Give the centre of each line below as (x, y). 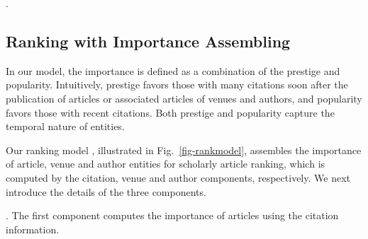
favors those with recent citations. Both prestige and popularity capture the (170, 112)
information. (33, 229)
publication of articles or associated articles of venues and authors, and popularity (184, 98)
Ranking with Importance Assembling (148, 41)
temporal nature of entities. (65, 126)
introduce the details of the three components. (106, 191)
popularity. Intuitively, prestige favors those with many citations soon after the (177, 84)
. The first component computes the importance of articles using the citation (172, 215)
